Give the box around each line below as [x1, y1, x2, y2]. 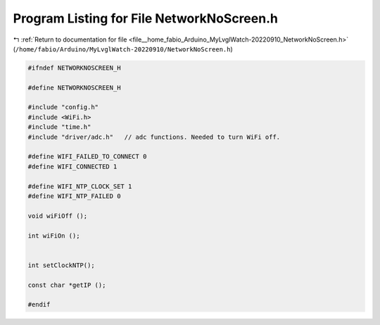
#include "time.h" [27, 123, 91, 131]
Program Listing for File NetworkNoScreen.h [13, 11, 278, 26]
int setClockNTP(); [27, 261, 95, 269]
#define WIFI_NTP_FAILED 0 [27, 192, 121, 200]
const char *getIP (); [27, 281, 106, 289]
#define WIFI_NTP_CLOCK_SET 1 [27, 182, 132, 190]
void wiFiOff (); [27, 211, 88, 220]
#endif [27, 300, 51, 309]
